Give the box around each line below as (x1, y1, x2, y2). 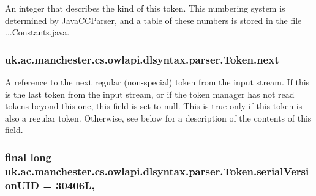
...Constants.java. (5, 26, 70, 38)
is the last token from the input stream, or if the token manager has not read (5, 87, 295, 100)
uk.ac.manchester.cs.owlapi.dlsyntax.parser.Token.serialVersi (5, 163, 309, 178)
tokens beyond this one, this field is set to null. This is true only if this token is (5, 100, 303, 112)
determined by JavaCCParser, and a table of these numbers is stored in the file (5, 13, 302, 26)
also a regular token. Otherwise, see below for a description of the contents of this (5, 111, 312, 124)
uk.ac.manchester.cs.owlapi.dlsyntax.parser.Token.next (5, 51, 279, 67)
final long (5, 149, 52, 164)
